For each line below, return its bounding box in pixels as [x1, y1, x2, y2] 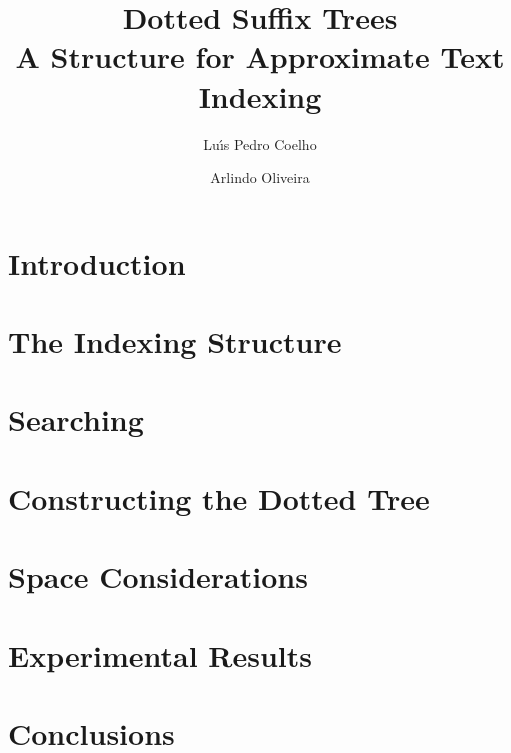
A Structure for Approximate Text [15, 36, 505, 77]
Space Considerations [8, 556, 308, 597]
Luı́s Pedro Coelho [203, 133, 317, 154]
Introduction [8, 242, 186, 283]
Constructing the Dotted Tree [8, 477, 430, 518]
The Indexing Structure [8, 321, 342, 362]
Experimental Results [8, 634, 312, 675]
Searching [8, 399, 144, 440]
